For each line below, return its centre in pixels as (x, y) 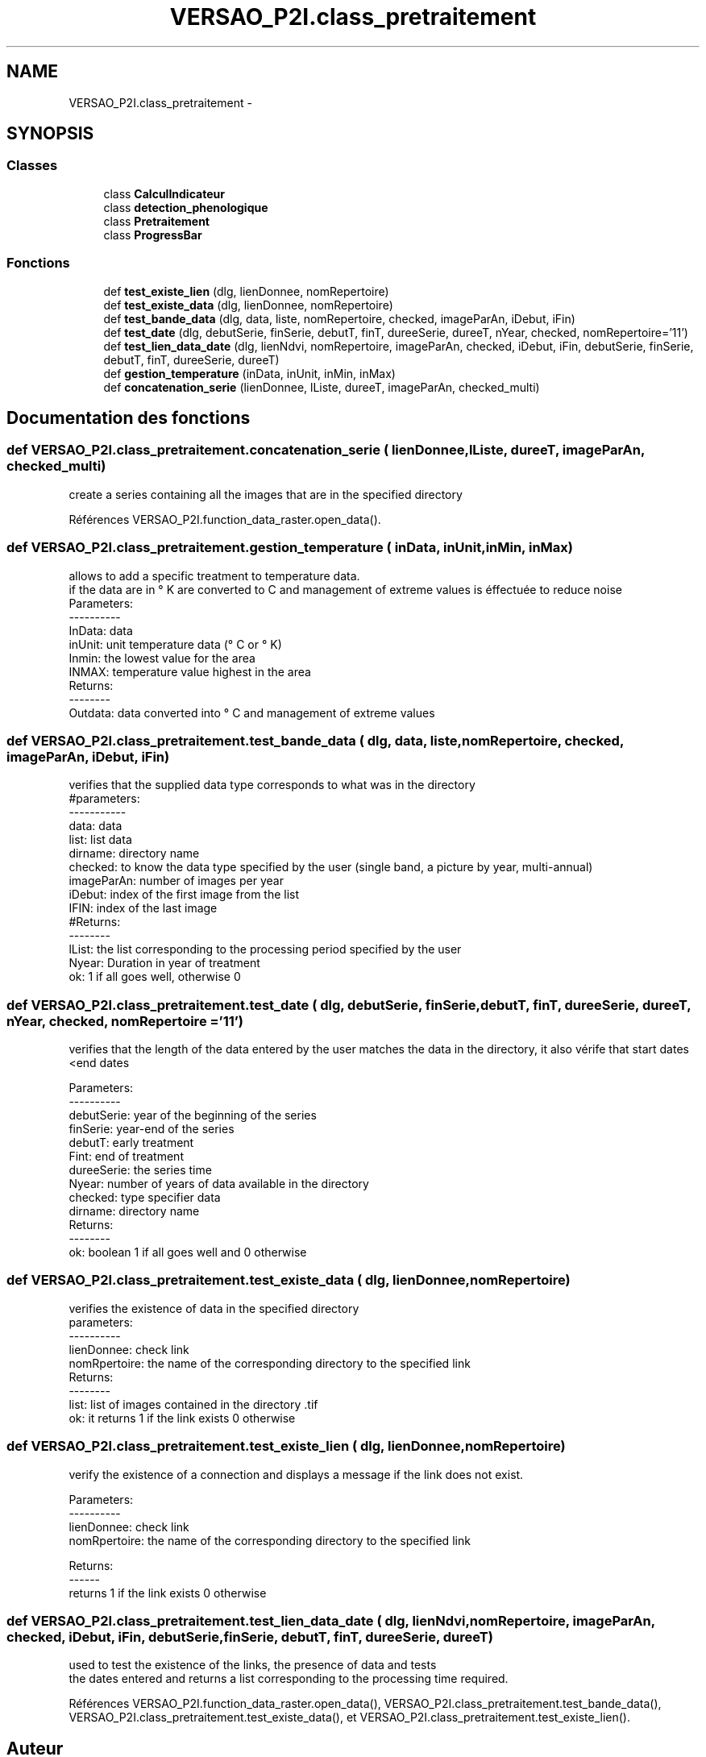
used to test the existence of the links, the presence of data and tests (253, 1665)
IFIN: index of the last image (143, 908)
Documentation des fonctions (129, 417)
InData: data (101, 630)
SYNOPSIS (50, 134)
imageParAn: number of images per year (176, 881)
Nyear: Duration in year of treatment (164, 963)
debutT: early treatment (131, 1143)
